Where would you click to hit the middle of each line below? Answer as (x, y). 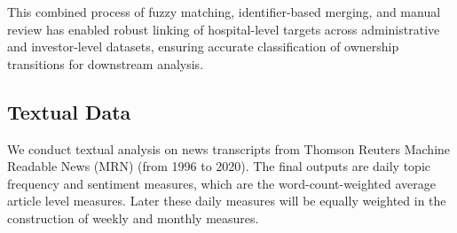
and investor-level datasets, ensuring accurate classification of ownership (203, 47)
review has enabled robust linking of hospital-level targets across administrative (224, 29)
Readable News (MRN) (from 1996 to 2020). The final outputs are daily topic (219, 166)
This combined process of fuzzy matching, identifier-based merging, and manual (224, 12)
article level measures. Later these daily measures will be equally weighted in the (227, 201)
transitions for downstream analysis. (106, 63)
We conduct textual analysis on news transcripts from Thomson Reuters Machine (229, 148)
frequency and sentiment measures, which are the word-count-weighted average (221, 183)
